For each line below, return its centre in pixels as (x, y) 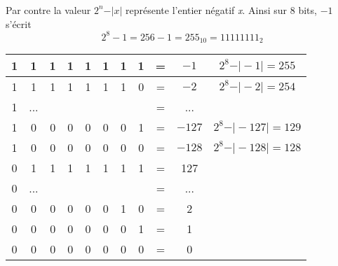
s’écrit (19, 23)
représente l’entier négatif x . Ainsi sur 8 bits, (221, 9)
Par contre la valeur (48, 9)
